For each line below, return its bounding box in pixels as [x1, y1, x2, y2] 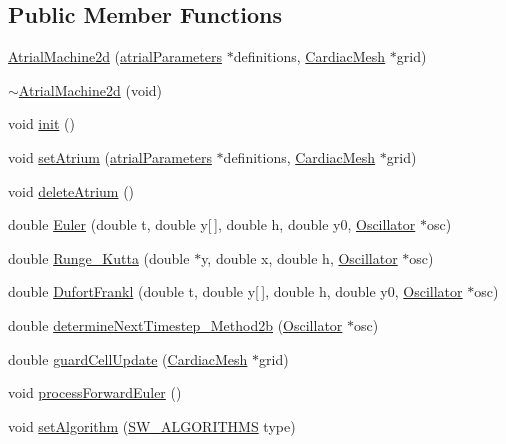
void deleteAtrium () [8, 180, 135, 201]
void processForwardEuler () [8, 382, 182, 403]
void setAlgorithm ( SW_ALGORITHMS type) [8, 415, 296, 436]
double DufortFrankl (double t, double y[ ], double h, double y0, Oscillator [8, 281, 463, 302]
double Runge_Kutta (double [8, 247, 190, 268]
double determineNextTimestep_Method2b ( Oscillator [8, 314, 343, 335]
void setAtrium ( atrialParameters [8, 146, 212, 167]
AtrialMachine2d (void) [18, 79, 163, 100]
